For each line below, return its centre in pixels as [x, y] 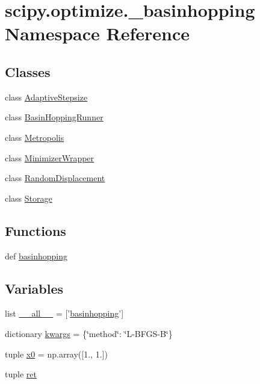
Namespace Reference [97, 33]
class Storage [29, 198]
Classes [28, 71]
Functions [36, 230]
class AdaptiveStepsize [46, 97]
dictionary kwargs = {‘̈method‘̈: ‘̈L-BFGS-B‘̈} [89, 333]
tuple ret [21, 374]
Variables [34, 288]
